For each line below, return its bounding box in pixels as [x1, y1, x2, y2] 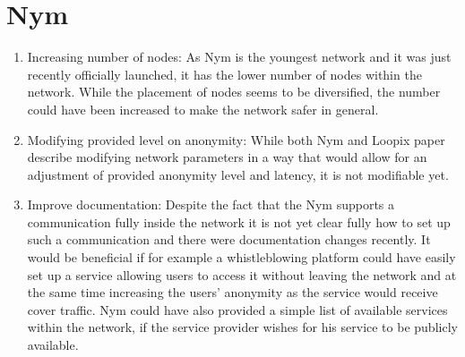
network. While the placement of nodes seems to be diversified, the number [27, 82, 441, 101]
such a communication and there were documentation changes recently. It [27, 230, 431, 249]
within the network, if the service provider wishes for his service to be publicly [27, 318, 458, 336]
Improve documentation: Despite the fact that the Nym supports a [27, 195, 395, 214]
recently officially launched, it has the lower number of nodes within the [27, 64, 422, 83]
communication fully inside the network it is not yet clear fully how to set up [27, 212, 451, 231]
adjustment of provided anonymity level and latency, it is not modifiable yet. [27, 165, 449, 183]
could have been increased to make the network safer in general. [27, 99, 379, 118]
